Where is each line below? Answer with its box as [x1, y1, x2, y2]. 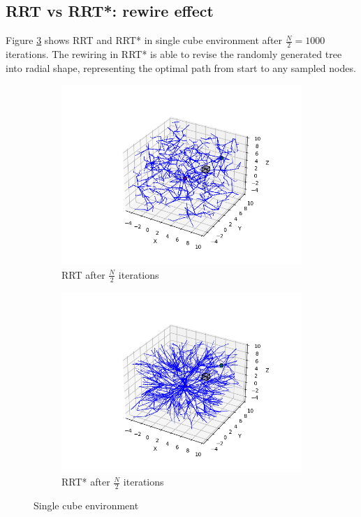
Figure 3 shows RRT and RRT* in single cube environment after [6, 33, 283, 48]
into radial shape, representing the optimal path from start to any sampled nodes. [6, 60, 356, 75]
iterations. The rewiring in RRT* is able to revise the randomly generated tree [6, 47, 342, 61]
